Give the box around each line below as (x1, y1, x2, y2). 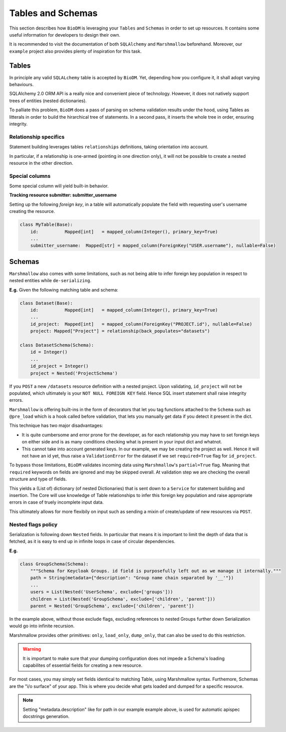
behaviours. (9, 82, 34, 88)
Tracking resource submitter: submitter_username (9, 192, 117, 198)
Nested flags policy (9, 521, 58, 528)
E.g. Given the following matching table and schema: (9, 287, 119, 293)
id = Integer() (30, 349, 68, 355)
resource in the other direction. (9, 160, 74, 166)
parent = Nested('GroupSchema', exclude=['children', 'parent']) (30, 603, 194, 609)
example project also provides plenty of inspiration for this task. (9, 48, 142, 54)
